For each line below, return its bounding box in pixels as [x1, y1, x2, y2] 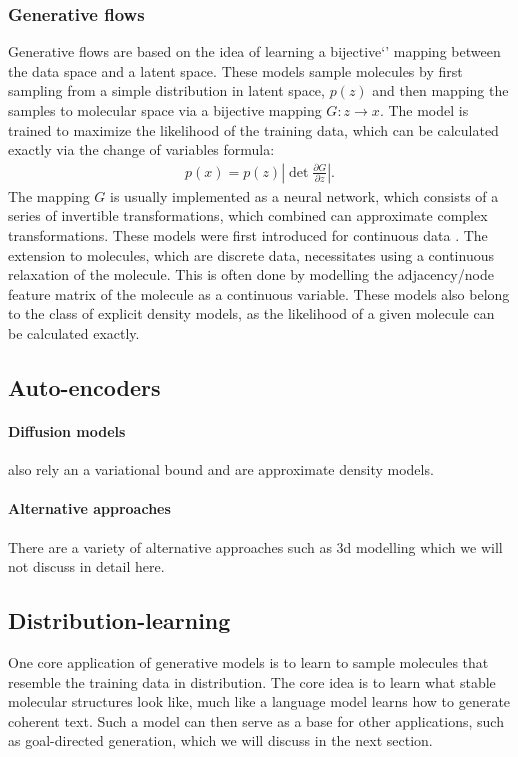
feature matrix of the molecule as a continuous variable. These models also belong [8, 283, 510, 304]
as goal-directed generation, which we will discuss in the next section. [8, 730, 433, 751]
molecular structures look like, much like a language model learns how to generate [8, 691, 511, 712]
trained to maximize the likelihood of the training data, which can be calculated [8, 119, 499, 140]
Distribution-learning [8, 605, 231, 636]
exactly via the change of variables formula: [8, 139, 275, 160]
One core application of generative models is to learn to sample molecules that [8, 651, 489, 672]
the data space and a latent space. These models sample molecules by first [8, 60, 463, 81]
